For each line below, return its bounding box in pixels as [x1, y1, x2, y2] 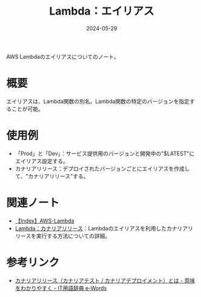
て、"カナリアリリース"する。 [15, 172, 89, 180]
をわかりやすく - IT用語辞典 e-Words [15, 284, 107, 292]
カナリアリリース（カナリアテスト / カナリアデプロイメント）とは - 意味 [15, 276, 196, 284]
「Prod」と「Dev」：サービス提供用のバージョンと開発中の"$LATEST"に [15, 149, 195, 157]
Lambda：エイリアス [49, 4, 154, 18]
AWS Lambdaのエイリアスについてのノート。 [6, 53, 119, 60]
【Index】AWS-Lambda [15, 217, 74, 224]
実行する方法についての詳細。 [36, 232, 111, 240]
